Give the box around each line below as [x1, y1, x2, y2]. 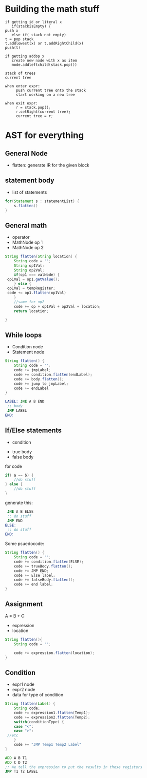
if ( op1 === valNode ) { [14, 272, 60, 277]
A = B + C [5, 613, 25, 619]
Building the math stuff [5, 3, 100, 15]
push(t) [5, 45, 21, 50]
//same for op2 [14, 299, 45, 304]
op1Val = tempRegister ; [7, 286, 55, 291]
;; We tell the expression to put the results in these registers [5, 764, 143, 770]
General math [5, 221, 47, 230]
